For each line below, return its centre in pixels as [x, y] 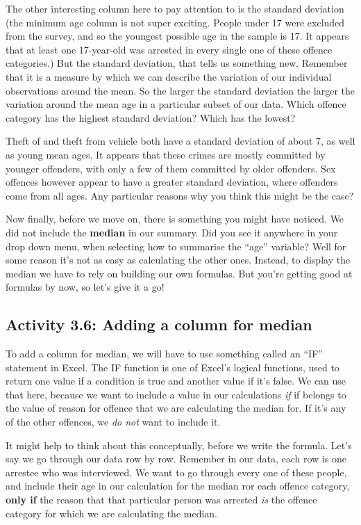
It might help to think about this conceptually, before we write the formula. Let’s [179, 445]
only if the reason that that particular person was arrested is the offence [161, 500]
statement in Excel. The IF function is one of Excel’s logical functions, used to [173, 367]
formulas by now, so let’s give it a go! [85, 287]
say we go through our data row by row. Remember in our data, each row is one [176, 459]
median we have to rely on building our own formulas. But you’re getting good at [179, 273]
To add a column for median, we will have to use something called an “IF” [164, 354]
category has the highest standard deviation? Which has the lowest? [151, 117]
